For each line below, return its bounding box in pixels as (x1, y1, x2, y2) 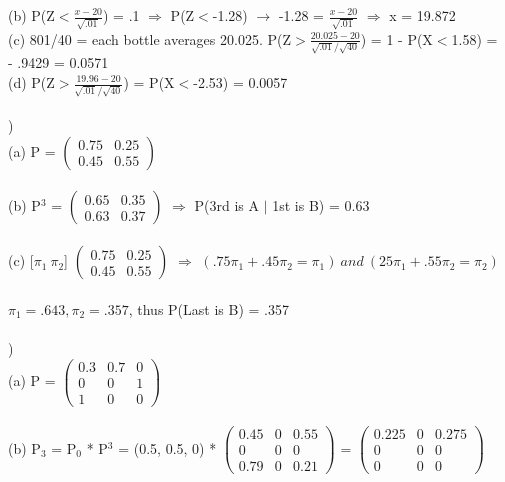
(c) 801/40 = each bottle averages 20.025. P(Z (8, 28, 291, 49)
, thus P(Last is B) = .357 (128, 298, 289, 319)
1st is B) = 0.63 (272, 195, 370, 216)
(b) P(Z (8, 5, 55, 25)
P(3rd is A (194, 195, 259, 216)
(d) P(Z (8, 72, 55, 92)
